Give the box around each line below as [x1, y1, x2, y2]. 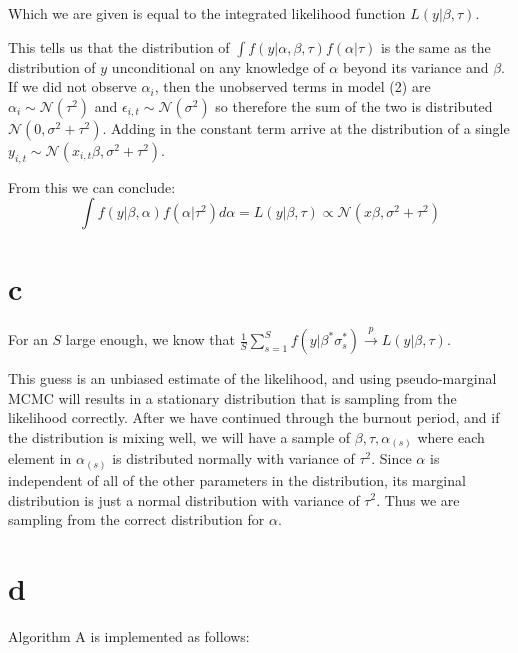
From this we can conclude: [8, 176, 176, 197]
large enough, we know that [65, 329, 236, 350]
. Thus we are [376, 489, 460, 510]
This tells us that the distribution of [8, 36, 230, 57]
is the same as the [380, 36, 491, 57]
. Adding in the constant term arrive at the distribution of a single [102, 117, 510, 138]
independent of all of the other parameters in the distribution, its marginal [8, 469, 466, 490]
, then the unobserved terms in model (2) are [154, 76, 431, 97]
